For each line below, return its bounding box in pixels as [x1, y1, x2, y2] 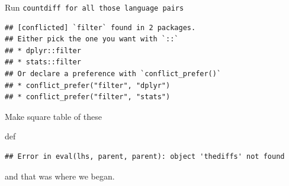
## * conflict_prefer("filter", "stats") [5, 93, 171, 102]
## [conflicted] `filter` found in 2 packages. [5, 23, 196, 32]
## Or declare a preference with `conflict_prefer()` [5, 70, 221, 79]
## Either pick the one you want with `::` [5, 35, 179, 44]
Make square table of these [5, 110, 102, 122]
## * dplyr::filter [5, 46, 81, 55]
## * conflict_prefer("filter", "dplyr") [5, 81, 171, 90]
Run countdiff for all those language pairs [5, 1, 184, 13]
